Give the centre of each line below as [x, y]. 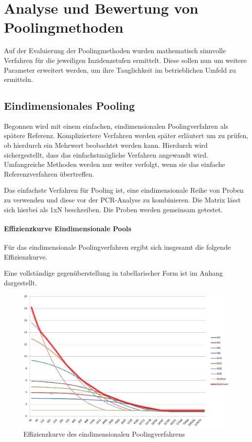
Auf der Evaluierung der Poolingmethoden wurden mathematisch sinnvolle [115, 50]
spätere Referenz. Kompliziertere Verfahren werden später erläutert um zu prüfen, [126, 135]
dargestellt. [20, 282]
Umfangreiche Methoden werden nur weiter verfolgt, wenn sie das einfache [115, 164]
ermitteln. [18, 79]
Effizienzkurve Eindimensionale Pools [68, 228]
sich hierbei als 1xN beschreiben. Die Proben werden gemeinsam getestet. [113, 209]
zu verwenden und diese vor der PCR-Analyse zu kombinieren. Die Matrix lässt [122, 200]
